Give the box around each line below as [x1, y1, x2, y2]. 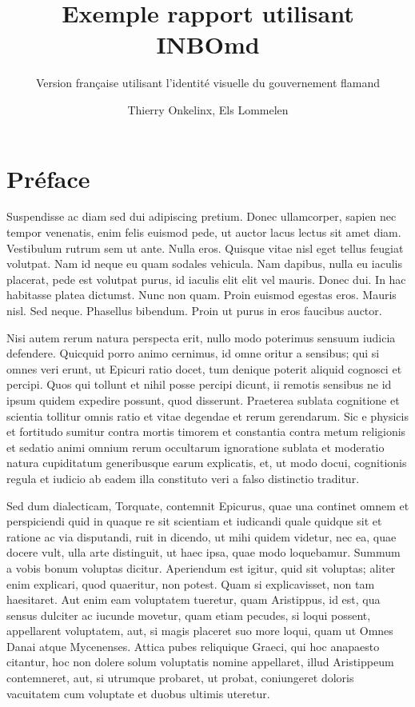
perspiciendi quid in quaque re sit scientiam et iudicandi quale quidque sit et [6, 513, 382, 529]
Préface [6, 162, 90, 194]
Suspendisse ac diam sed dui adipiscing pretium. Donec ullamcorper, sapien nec [6, 208, 397, 225]
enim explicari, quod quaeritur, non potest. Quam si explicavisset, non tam [6, 575, 375, 592]
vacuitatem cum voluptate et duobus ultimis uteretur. [6, 685, 270, 701]
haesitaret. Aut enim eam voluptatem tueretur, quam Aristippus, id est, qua [6, 591, 381, 608]
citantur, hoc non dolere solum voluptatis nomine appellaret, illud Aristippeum [6, 653, 394, 670]
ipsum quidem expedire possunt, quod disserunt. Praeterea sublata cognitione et [6, 391, 400, 408]
